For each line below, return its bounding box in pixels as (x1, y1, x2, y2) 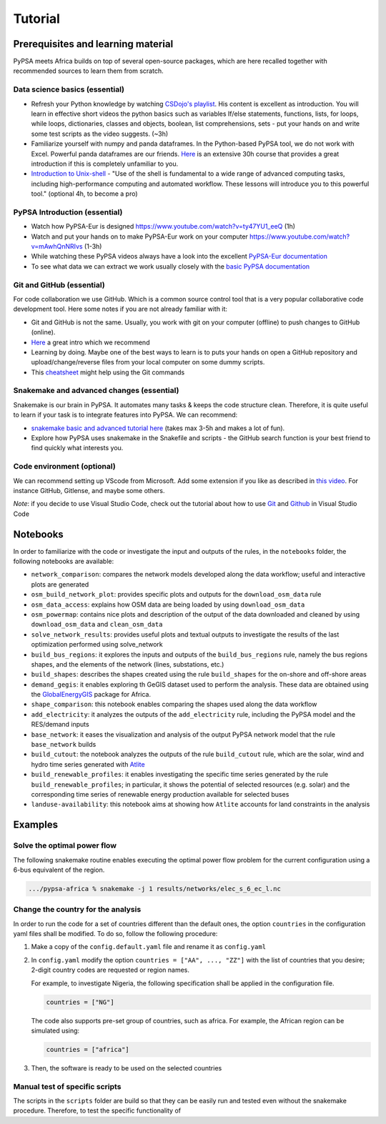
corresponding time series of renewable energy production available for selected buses (31, 790, 289, 798)
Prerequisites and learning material (13, 38, 174, 50)
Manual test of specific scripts (13, 1081, 122, 1091)
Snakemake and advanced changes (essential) (13, 386, 179, 396)
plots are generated (31, 580, 89, 589)
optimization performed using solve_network (31, 640, 164, 649)
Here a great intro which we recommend (31, 338, 150, 347)
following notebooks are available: (13, 557, 114, 565)
